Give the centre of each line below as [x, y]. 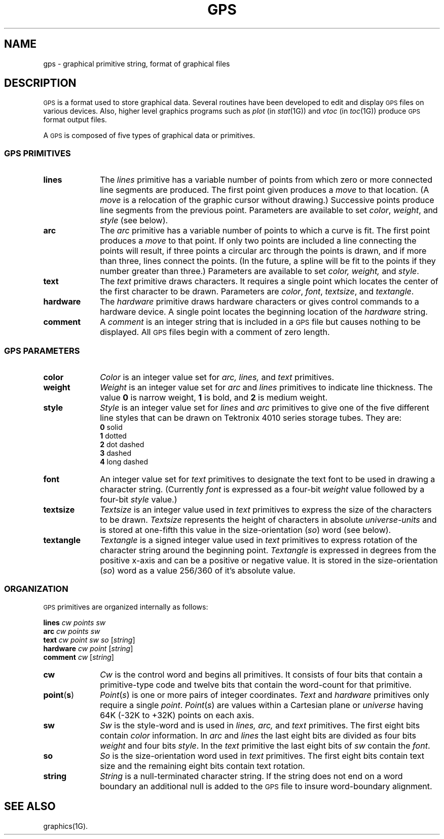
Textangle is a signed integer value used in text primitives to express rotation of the [259, 540]
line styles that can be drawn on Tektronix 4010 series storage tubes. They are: [251, 417]
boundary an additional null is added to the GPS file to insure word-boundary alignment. [266, 786]
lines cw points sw [75, 622]
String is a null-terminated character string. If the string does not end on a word [251, 776]
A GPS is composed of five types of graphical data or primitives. [149, 136]
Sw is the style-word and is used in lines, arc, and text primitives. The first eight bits [260, 725]
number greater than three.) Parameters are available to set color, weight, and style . [260, 271]
